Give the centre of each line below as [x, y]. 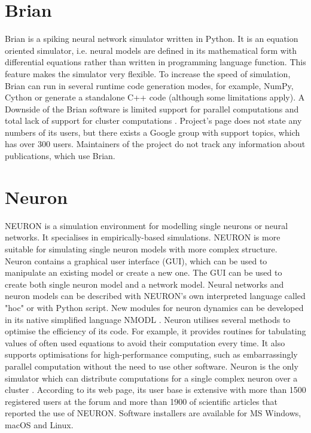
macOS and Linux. [39, 424]
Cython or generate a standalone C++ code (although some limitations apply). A [155, 97]
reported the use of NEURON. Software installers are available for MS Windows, [153, 413]
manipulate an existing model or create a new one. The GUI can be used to [144, 272]
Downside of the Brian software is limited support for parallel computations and [152, 109]
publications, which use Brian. [60, 156]
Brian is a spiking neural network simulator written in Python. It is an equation [152, 39]
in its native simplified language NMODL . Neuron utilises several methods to [148, 319]
